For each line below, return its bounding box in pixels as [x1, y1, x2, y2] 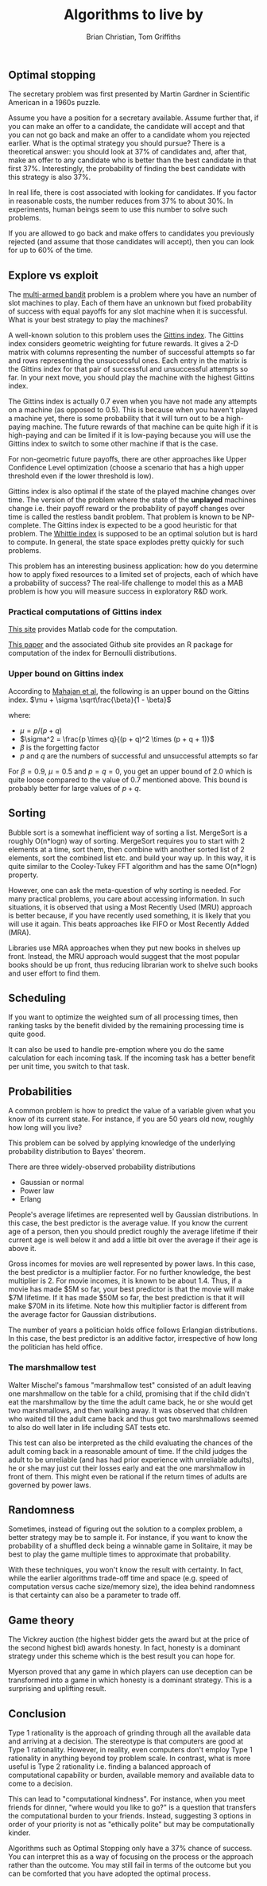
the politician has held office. [8, 1342, 103, 1352]
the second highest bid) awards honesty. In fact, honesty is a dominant [8, 1643, 241, 1653]
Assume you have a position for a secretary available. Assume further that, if [8, 113, 259, 123]
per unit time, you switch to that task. [8, 1062, 130, 1071]
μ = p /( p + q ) [19, 726, 62, 735]
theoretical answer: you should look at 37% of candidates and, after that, [8, 147, 247, 157]
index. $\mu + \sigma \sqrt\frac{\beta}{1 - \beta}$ [8, 695, 172, 704]
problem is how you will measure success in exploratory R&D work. [8, 586, 228, 596]
